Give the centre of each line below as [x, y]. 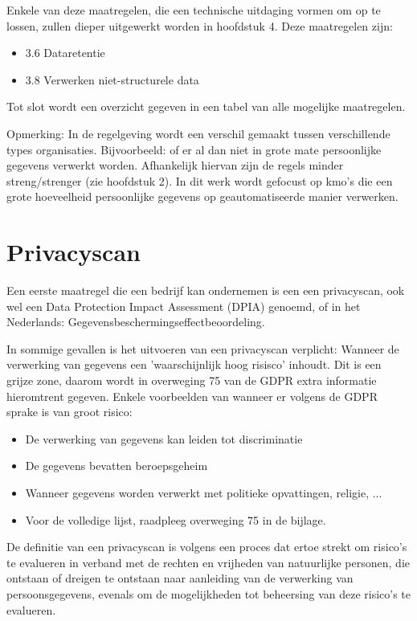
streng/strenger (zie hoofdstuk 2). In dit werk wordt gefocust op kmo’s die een [200, 180]
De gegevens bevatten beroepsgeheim [117, 466]
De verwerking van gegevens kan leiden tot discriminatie [164, 438]
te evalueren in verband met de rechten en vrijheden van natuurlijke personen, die [208, 562]
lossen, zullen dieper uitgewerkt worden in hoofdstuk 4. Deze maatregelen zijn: [200, 25]
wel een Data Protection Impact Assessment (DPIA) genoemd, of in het [184, 306]
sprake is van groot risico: [69, 412]
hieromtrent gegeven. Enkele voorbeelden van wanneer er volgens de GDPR [192, 396]
